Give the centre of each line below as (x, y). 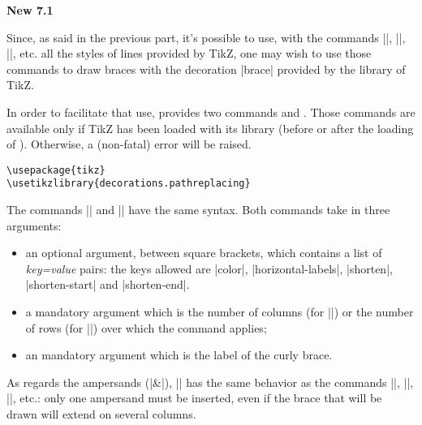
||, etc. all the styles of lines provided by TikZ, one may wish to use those (189, 53)
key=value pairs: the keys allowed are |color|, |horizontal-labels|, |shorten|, (209, 268)
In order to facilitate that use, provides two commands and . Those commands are (211, 112)
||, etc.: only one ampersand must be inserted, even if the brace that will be (194, 398)
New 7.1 (30, 10)
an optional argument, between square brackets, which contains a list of (204, 253)
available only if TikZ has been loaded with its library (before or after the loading (210, 128)
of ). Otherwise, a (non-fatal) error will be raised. (129, 144)
